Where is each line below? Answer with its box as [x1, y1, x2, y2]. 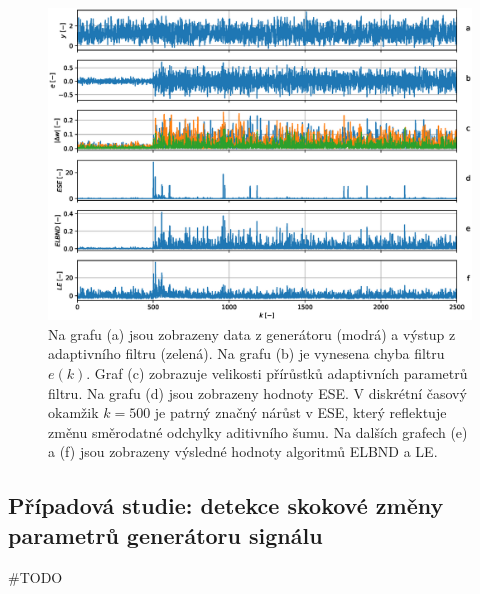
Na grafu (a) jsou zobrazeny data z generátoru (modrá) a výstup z [48, 323, 456, 344]
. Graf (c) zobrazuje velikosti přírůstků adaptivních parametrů [86, 362, 468, 383]
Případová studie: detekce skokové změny [8, 490, 444, 521]
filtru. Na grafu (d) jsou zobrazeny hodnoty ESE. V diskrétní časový [48, 382, 467, 403]
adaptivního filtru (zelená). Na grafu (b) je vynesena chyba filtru [48, 343, 445, 364]
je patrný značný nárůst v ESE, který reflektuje [154, 402, 447, 423]
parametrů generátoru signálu [8, 519, 323, 550]
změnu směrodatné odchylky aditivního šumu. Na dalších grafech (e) [48, 421, 468, 442]
